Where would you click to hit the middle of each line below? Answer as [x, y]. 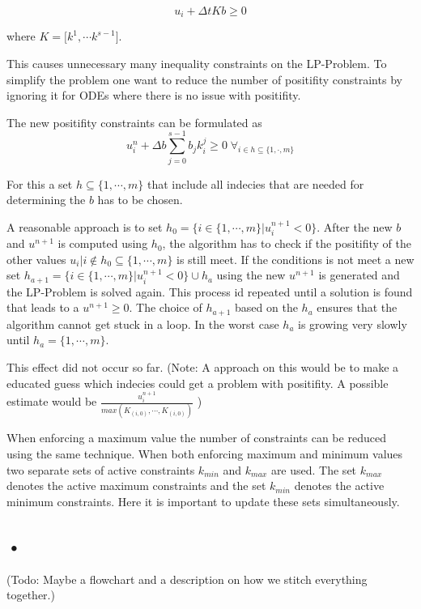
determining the [46, 200]
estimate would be [52, 401]
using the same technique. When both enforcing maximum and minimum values [205, 454]
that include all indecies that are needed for [255, 183]
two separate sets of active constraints [101, 469]
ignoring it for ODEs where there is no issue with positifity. [154, 95]
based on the [266, 307]
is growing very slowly [353, 324]
